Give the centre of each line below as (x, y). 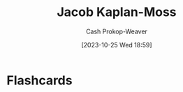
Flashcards (39, 80)
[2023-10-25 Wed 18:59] (117, 45)
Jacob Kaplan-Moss (117, 12)
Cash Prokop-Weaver (117, 31)
